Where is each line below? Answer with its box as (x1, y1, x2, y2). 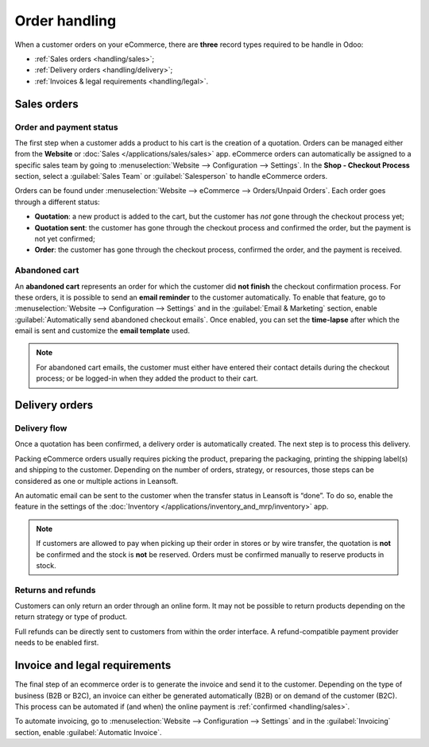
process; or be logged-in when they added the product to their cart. (36, 373, 258, 383)
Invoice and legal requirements (14, 659, 172, 672)
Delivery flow (14, 423, 68, 434)
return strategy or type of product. (14, 612, 127, 621)
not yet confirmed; (34, 234, 95, 243)
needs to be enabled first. (14, 638, 99, 648)
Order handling (14, 12, 117, 29)
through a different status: (14, 197, 100, 207)
